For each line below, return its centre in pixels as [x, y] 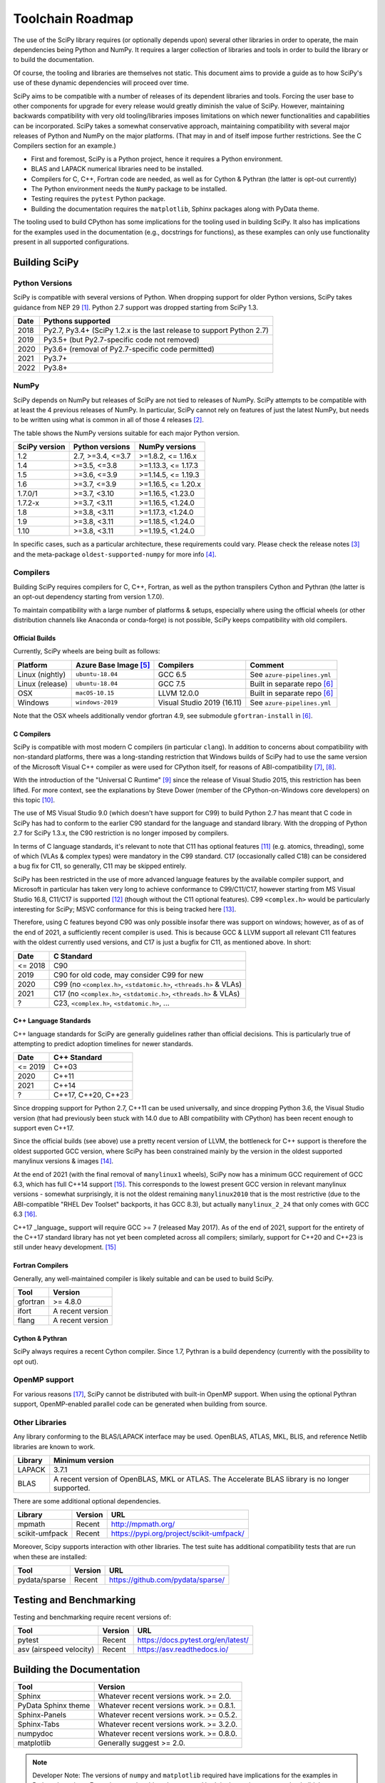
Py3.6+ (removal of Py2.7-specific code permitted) [129, 349]
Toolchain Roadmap [73, 19]
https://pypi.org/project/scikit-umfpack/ [178, 1533]
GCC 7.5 [171, 683]
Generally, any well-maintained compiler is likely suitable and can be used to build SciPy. [143, 1278]
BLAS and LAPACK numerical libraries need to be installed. [117, 169]
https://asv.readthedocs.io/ [183, 1650]
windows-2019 [96, 703]
